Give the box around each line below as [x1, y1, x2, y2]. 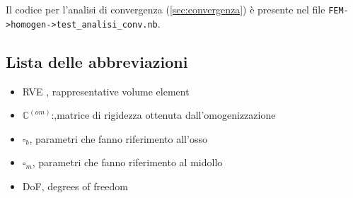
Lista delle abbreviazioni [6, 50, 188, 72]
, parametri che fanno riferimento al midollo [32, 155, 223, 170]
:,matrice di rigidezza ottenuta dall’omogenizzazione [51, 107, 276, 122]
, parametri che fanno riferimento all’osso [29, 131, 207, 146]
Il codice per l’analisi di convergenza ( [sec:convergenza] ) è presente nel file [6, 2, 325, 16]
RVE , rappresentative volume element [22, 83, 190, 98]
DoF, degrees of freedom [22, 178, 128, 193]
